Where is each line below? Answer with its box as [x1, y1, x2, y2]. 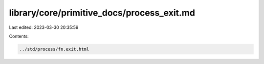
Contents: [9, 33, 29, 39]
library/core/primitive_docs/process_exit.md [9, 7, 196, 18]
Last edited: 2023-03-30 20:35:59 [9, 24, 79, 30]
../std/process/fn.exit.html [19, 46, 89, 52]
